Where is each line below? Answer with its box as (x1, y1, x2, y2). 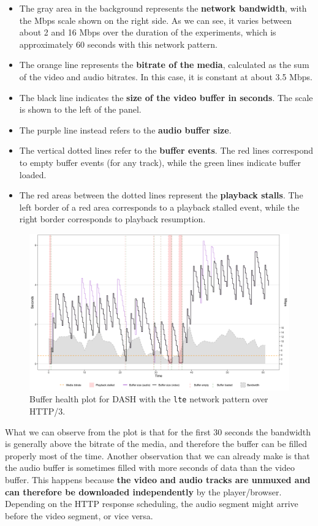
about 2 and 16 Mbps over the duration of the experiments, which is (19, 26, 276, 39)
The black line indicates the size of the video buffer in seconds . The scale (19, 91, 313, 103)
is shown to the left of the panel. (19, 103, 142, 116)
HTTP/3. (29, 405, 66, 418)
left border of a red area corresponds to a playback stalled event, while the (19, 200, 300, 213)
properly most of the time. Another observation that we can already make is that (5, 449, 310, 462)
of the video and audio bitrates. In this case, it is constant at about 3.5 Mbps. (19, 70, 312, 83)
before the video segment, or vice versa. (5, 509, 153, 522)
